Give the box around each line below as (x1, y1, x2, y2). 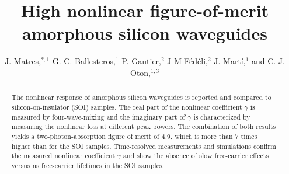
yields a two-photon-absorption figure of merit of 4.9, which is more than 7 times (11, 131, 257, 141)
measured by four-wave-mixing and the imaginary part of (11, 112, 186, 121)
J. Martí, (214, 55, 246, 67)
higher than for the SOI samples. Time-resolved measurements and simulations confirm (11, 141, 276, 151)
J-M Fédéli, (167, 55, 208, 67)
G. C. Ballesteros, (52, 55, 116, 67)
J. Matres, (5, 55, 41, 67)
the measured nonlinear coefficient (11, 151, 115, 161)
